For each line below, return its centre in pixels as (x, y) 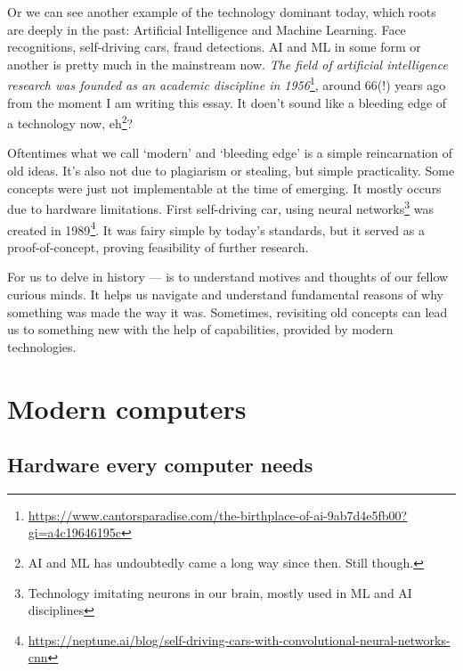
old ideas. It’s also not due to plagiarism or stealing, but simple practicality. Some (231, 171)
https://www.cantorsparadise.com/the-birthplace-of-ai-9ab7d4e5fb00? (218, 515)
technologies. (42, 346)
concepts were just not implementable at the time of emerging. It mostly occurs (224, 188)
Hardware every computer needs (160, 465)
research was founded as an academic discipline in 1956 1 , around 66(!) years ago (227, 84)
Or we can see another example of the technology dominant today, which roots (222, 12)
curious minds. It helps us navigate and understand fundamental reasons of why (225, 294)
